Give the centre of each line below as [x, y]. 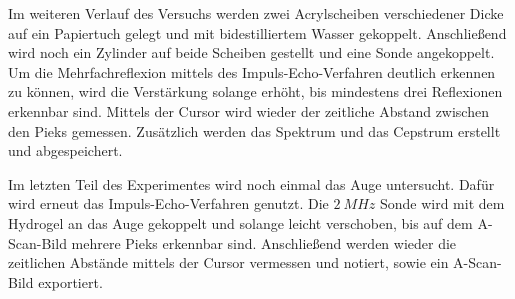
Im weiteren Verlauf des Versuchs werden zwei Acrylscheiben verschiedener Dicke [256, 13]
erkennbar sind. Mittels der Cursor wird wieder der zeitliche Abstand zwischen [248, 110]
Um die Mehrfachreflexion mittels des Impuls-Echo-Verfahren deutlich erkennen [252, 71]
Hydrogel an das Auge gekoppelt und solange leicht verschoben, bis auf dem [240, 222]
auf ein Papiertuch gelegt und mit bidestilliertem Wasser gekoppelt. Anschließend [257, 32]
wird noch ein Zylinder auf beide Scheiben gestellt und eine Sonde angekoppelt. [251, 52]
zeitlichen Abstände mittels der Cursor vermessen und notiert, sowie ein [228, 262]
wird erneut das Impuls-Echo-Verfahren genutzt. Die [168, 203]
